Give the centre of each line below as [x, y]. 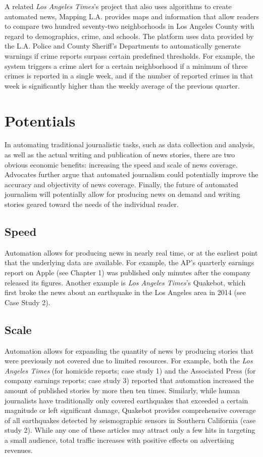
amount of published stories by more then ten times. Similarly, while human [122, 390]
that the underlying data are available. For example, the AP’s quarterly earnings [129, 262]
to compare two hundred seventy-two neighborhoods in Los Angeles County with [129, 26]
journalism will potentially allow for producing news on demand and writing [122, 194]
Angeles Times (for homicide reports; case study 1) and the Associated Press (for [130, 370]
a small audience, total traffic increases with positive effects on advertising [119, 440]
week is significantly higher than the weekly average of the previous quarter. [122, 85]
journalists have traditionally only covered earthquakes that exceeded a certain [126, 400]
